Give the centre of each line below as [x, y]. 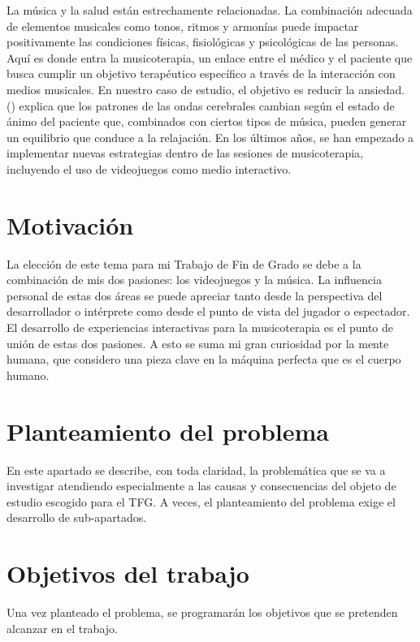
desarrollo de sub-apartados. [77, 517]
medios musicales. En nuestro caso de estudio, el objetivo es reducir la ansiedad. [206, 89]
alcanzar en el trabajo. [62, 628]
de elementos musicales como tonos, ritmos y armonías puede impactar [183, 26]
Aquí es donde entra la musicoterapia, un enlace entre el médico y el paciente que [210, 57]
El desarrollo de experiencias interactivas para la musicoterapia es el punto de [200, 327]
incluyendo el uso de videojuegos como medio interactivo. [149, 168]
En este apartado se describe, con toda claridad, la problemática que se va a [196, 470]
